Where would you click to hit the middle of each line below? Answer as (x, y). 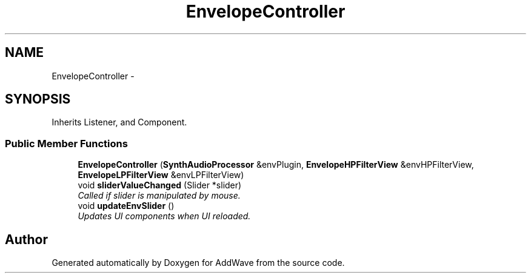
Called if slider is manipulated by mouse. (159, 196)
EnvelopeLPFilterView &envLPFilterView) (161, 175)
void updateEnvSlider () (126, 206)
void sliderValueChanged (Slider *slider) (160, 185)
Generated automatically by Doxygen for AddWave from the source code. (198, 263)
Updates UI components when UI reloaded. (164, 216)
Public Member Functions (66, 143)
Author (26, 239)
